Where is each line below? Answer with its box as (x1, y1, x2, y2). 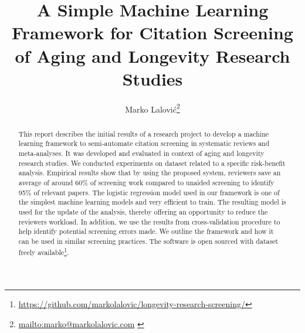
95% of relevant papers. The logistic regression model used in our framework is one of (18, 187, 280, 197)
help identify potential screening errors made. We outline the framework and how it (18, 226, 274, 236)
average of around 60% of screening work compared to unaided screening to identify (18, 178, 274, 188)
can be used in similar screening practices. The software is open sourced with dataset (18, 236, 279, 246)
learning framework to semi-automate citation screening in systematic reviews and (18, 138, 270, 148)
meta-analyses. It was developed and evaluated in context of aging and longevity (18, 148, 265, 158)
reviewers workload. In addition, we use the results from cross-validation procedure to (18, 216, 280, 226)
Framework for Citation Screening (12, 21, 293, 45)
